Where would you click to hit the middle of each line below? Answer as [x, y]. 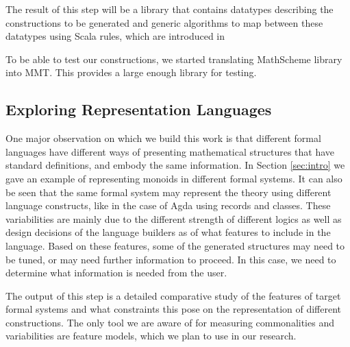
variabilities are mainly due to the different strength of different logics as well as [174, 218]
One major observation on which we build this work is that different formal [163, 138]
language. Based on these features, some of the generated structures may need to [175, 245]
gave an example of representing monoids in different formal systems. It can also [174, 178]
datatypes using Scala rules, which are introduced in [115, 36]
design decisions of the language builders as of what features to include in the [168, 232]
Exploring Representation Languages [139, 109]
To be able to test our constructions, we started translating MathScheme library [174, 59]
